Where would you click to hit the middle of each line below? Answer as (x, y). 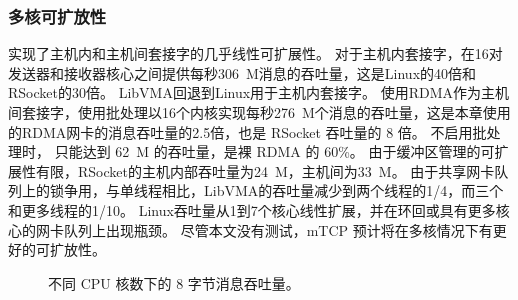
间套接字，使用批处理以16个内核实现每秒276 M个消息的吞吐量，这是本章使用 (259, 112)
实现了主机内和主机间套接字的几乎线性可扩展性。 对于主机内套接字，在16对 (255, 53)
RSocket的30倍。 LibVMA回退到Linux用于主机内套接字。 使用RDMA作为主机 (259, 92)
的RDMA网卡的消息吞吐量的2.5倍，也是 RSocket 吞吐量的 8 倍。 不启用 (240, 131)
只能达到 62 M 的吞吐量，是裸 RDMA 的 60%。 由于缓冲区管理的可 (274, 151)
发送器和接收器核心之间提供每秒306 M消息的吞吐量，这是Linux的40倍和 (242, 72)
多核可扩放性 (57, 15)
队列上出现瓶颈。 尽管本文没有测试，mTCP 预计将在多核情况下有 (278, 229)
